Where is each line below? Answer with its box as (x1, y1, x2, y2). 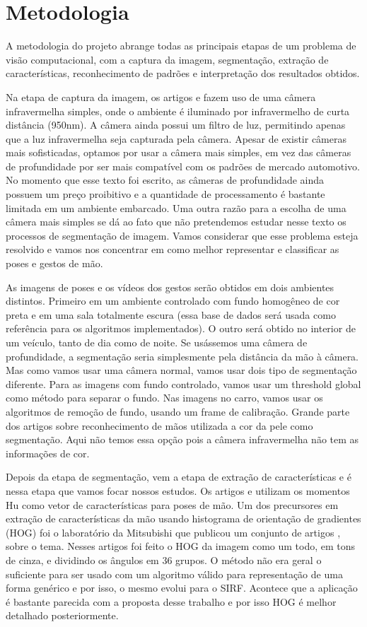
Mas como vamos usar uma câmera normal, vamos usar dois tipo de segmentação (6, 363, 357, 377)
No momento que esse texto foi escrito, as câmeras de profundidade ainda (6, 172, 325, 187)
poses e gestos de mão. (6, 256, 103, 271)
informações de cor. (6, 445, 90, 460)
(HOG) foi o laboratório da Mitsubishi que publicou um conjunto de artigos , (6, 525, 341, 539)
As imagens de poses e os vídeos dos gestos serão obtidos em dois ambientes (6, 279, 334, 294)
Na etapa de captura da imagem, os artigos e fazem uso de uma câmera (6, 89, 316, 104)
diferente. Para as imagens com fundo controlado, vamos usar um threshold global (6, 376, 361, 391)
